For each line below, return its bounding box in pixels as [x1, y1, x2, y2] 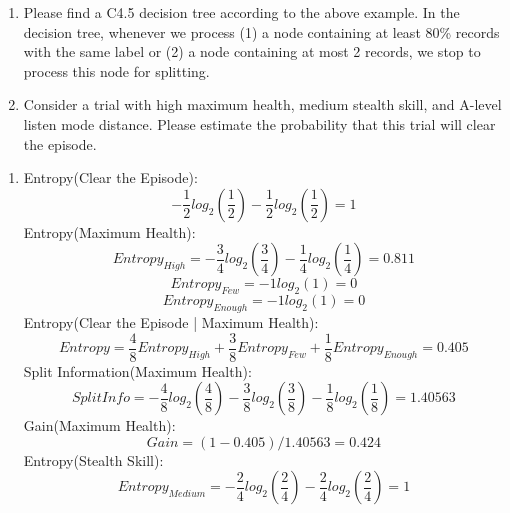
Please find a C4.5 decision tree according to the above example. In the [23, 2, 460, 22]
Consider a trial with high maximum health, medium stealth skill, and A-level [23, 94, 502, 115]
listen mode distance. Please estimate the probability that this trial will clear [23, 113, 496, 134]
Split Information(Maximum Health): [23, 360, 252, 381]
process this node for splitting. [23, 60, 210, 81]
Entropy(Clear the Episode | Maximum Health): [23, 311, 319, 332]
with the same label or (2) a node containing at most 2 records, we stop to [23, 41, 481, 62]
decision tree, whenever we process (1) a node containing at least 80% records [23, 21, 500, 42]
